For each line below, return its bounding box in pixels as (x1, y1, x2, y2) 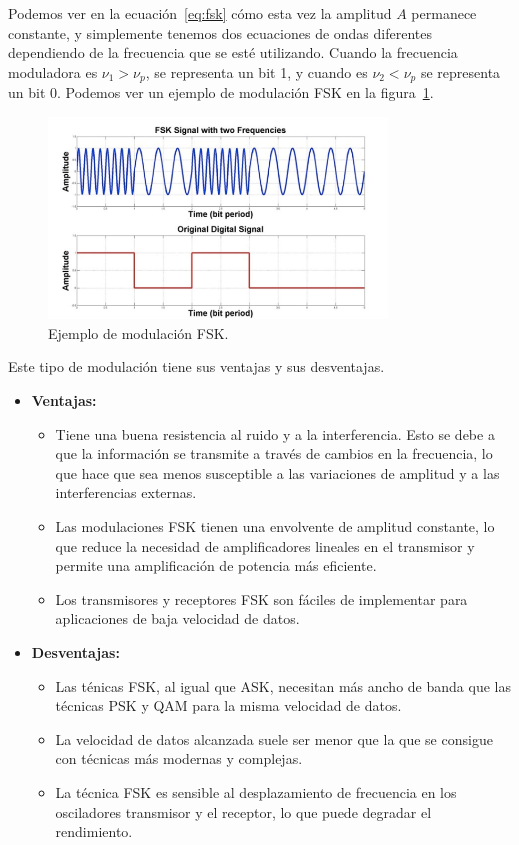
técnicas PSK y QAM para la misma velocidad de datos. (55, 695, 402, 716)
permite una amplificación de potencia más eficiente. (55, 555, 377, 576)
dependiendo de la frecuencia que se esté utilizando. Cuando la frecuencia (8, 42, 458, 63)
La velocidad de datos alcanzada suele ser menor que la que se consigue (55, 728, 493, 749)
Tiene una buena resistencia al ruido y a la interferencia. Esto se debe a (55, 423, 495, 444)
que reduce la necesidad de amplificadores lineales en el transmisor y (55, 535, 475, 556)
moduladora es (8, 61, 98, 82)
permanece (411, 3, 477, 23)
